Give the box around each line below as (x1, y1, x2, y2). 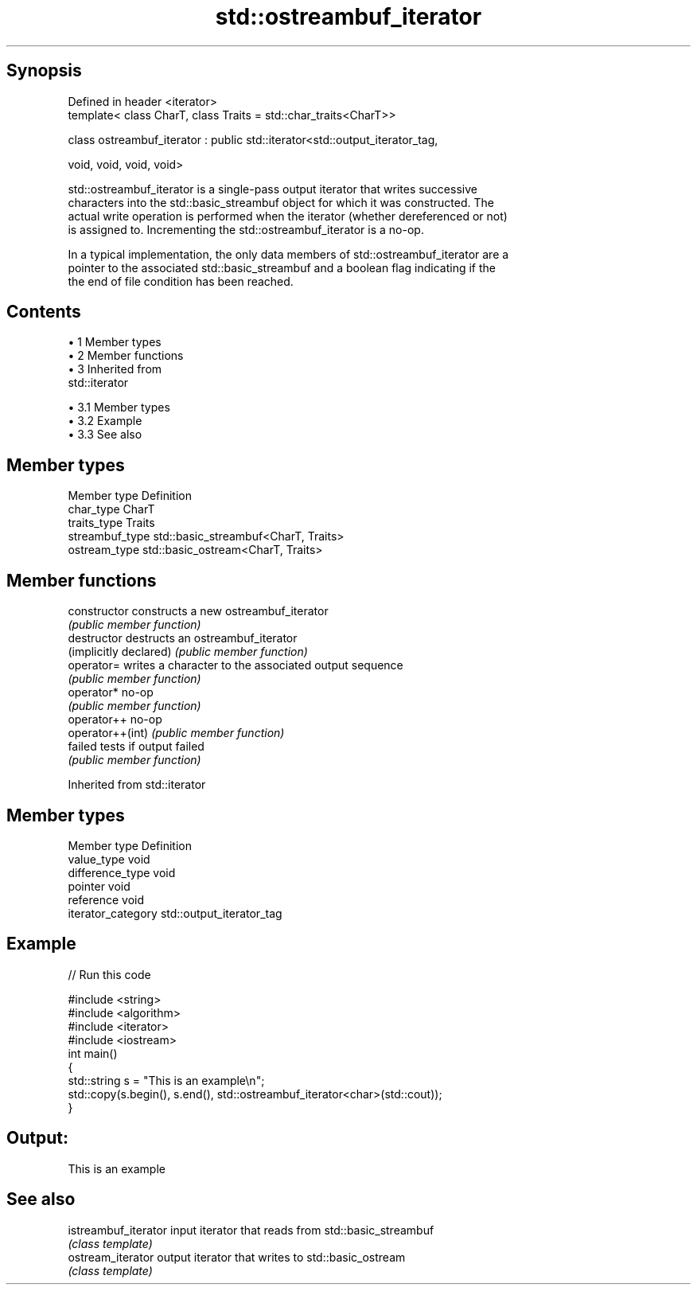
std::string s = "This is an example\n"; (68, 1073, 265, 1087)
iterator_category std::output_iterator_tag (68, 906, 282, 920)
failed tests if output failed (68, 739, 204, 754)
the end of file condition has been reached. (68, 274, 294, 288)
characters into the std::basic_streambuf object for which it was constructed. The (68, 195, 494, 209)
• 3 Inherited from (68, 362, 162, 376)
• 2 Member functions (68, 349, 184, 363)
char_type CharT (68, 502, 155, 517)
